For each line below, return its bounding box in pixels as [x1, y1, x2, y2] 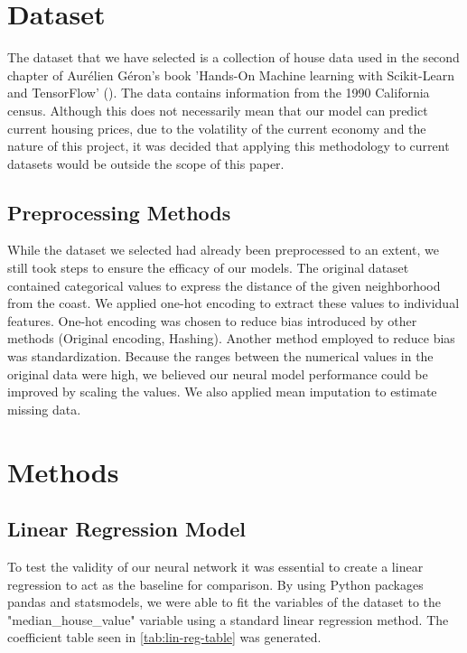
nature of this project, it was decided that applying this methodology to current [7, 136, 450, 155]
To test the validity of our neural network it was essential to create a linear [7, 557, 424, 575]
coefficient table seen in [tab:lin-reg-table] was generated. [7, 628, 322, 647]
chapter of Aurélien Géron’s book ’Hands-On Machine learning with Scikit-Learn [7, 65, 454, 84]
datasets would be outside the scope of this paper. [7, 154, 285, 173]
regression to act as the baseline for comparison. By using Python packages [7, 574, 424, 593]
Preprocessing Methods [7, 198, 231, 226]
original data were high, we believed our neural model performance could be [7, 364, 428, 383]
